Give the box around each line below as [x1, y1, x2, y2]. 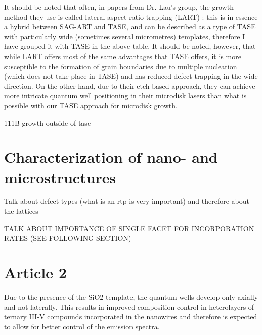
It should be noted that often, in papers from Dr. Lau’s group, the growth [4, 2, 234, 12]
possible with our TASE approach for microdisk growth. [4, 100, 178, 110]
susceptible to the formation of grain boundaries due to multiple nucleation [4, 61, 237, 71]
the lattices [4, 206, 38, 216]
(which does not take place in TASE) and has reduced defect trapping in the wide [4, 71, 258, 81]
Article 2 [4, 262, 67, 283]
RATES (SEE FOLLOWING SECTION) [4, 233, 132, 243]
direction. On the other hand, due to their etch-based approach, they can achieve [4, 80, 255, 91]
